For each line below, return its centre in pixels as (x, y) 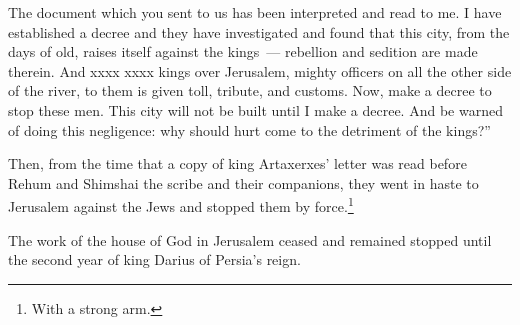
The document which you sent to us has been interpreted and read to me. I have (255, 12)
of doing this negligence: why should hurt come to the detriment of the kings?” (249, 129)
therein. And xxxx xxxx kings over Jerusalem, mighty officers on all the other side (260, 70)
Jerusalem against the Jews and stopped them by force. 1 (181, 204)
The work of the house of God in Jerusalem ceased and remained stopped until (250, 239)
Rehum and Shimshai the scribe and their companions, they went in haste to (243, 182)
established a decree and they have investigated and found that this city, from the (259, 31)
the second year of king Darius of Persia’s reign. (154, 259)
